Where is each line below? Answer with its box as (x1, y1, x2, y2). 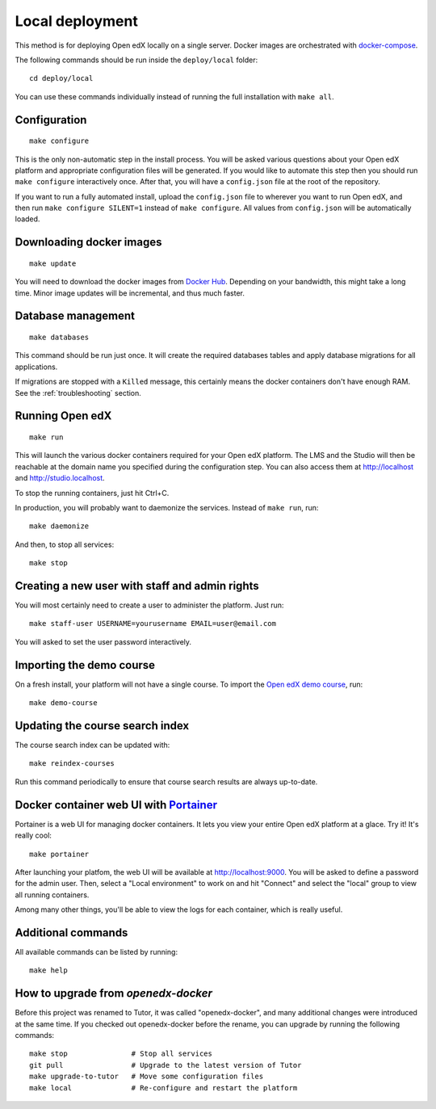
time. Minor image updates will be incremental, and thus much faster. (15, 288, 245, 298)
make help (29, 966, 68, 975)
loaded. (15, 214, 40, 224)
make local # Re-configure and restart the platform (29, 1083, 298, 1092)
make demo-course (29, 699, 98, 708)
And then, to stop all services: (15, 540, 115, 549)
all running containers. (15, 889, 90, 900)
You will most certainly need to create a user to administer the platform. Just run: (15, 600, 284, 610)
